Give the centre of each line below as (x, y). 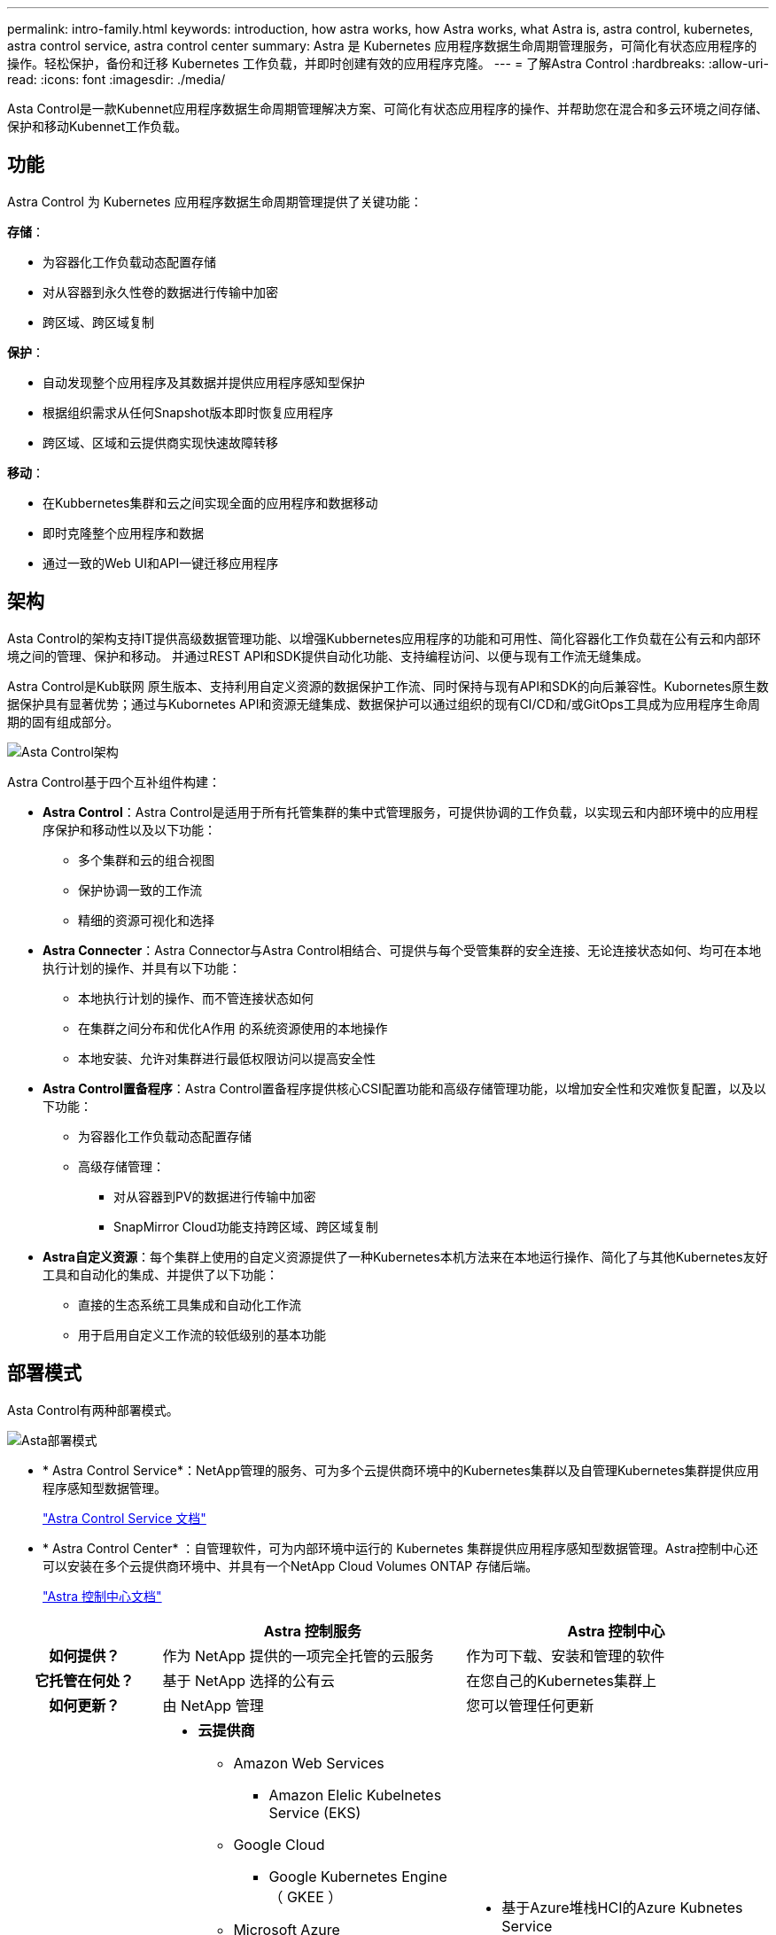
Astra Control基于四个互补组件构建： (114, 781)
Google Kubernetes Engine (358, 1876)
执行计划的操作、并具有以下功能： (142, 967)
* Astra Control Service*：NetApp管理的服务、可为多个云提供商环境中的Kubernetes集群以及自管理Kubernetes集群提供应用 (401, 1470)
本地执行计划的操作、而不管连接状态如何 (196, 998)
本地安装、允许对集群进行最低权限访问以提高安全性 (227, 1058)
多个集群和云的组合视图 (146, 859)
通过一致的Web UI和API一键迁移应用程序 (161, 563)
